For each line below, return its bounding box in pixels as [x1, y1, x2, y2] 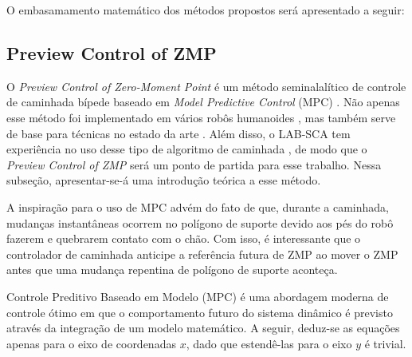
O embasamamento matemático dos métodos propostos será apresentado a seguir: [6, 2, 405, 18]
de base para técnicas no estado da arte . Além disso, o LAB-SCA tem [6, 125, 351, 141]
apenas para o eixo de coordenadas [6, 335, 176, 351]
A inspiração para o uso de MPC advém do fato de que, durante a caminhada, [6, 198, 389, 215]
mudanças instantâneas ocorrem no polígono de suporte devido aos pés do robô [6, 214, 394, 231]
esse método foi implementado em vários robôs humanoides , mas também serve [6, 109, 396, 125]
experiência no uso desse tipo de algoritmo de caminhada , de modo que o [6, 141, 367, 157]
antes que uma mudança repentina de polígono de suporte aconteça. [6, 261, 338, 278]
